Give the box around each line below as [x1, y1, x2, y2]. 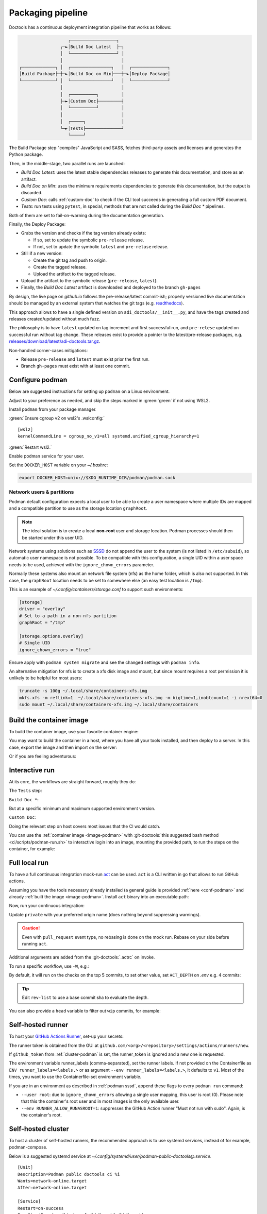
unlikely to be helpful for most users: [9, 675, 83, 681]
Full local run [9, 859, 49, 867]
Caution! [22, 925, 40, 931]
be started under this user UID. [22, 535, 83, 540]
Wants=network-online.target [17, 1178, 87, 1183]
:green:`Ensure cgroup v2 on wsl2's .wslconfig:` [9, 415, 105, 421]
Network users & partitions [9, 489, 74, 495]
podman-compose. [9, 1144, 48, 1150]
